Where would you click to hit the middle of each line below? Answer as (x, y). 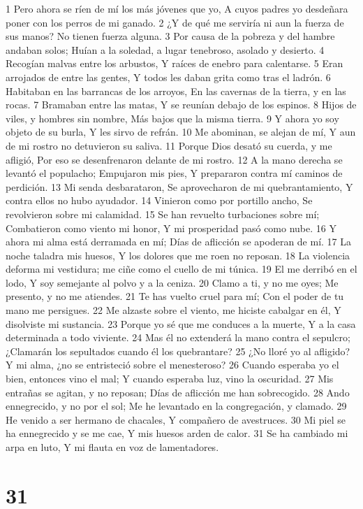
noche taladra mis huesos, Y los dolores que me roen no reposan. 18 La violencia (178, 255)
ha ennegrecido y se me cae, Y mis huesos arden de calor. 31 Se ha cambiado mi (177, 433)
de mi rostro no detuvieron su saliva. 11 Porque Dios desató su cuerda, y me (169, 145)
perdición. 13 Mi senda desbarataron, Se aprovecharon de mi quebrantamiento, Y (179, 186)
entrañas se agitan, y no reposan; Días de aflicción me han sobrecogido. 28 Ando (178, 392)
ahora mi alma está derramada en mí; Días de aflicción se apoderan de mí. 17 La (179, 242)
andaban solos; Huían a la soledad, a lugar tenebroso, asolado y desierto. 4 (165, 49)
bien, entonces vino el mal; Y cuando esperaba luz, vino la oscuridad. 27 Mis (170, 379)
